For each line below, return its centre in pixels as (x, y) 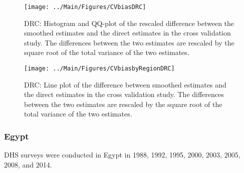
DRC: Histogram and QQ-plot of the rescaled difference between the (129, 23)
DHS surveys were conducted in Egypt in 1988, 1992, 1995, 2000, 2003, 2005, (122, 155)
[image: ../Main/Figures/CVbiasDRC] (85, 7)
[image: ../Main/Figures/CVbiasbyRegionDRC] (99, 69)
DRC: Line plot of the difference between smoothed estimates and (125, 84)
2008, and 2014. (28, 164)
